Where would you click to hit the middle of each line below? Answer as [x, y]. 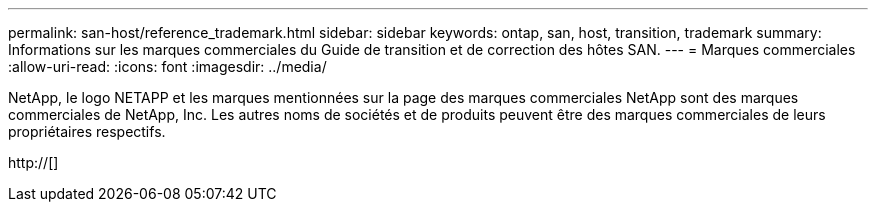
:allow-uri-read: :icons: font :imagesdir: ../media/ [167, 66]
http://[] [33, 162]
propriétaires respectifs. [87, 131]
